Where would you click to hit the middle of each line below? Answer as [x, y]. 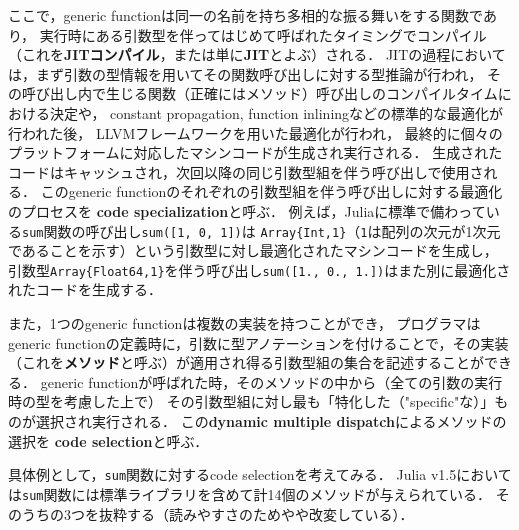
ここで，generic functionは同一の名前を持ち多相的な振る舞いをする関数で [245, 15]
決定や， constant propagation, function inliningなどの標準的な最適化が [276, 112]
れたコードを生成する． [85, 289]
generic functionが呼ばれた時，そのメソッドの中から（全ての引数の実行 [271, 381]
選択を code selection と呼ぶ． [108, 440]
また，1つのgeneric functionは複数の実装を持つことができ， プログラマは [244, 323]
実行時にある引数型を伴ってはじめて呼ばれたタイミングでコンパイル [263, 34]
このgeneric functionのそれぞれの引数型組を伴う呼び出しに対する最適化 [271, 191]
